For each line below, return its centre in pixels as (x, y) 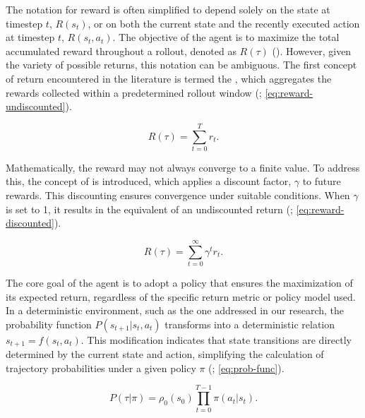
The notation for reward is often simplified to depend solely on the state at (168, 9)
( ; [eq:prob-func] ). (246, 368)
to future (322, 181)
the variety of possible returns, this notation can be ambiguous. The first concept (181, 65)
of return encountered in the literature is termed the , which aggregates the (169, 78)
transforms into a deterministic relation (250, 324)
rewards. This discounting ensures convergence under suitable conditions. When (178, 195)
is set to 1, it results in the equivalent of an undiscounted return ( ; (149, 209)
